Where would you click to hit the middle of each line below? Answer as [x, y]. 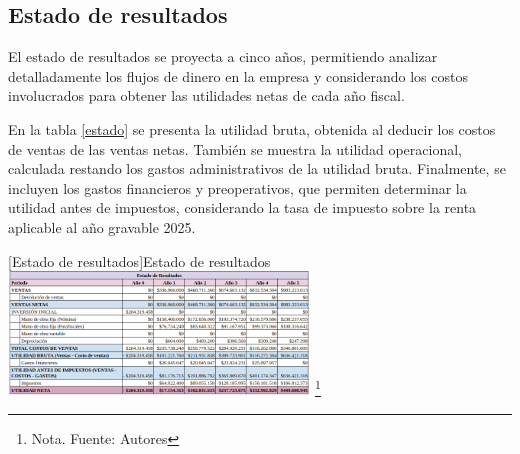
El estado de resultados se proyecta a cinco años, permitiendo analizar [223, 56]
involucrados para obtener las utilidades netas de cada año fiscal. [206, 95]
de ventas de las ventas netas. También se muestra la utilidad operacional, [235, 148]
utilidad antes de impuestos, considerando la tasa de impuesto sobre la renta [242, 207]
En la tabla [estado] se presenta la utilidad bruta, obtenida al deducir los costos [252, 128]
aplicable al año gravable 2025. [102, 226]
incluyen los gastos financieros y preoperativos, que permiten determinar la [237, 187]
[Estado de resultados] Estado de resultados [139, 260]
